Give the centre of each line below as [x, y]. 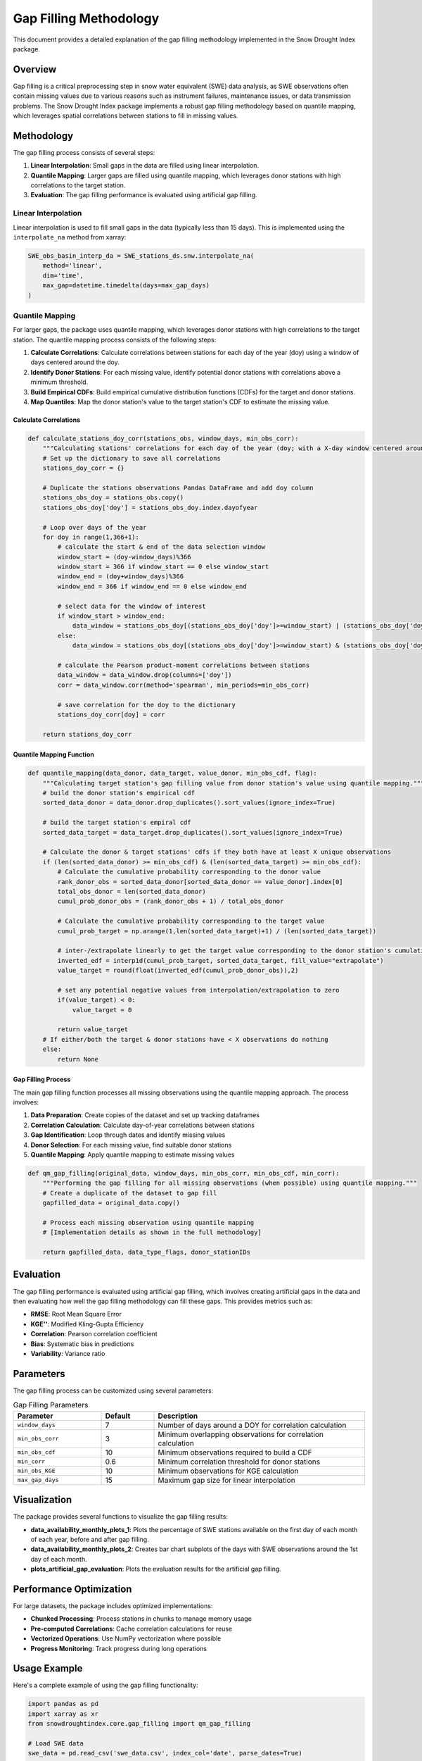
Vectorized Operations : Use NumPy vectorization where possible [126, 1638]
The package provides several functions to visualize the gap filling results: [121, 1517]
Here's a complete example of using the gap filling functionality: [105, 1685]
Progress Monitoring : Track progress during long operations [119, 1648]
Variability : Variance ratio [68, 1353]
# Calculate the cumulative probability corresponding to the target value [191, 921]
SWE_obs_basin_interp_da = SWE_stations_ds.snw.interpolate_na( [141, 256]
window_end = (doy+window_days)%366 [121, 577]
